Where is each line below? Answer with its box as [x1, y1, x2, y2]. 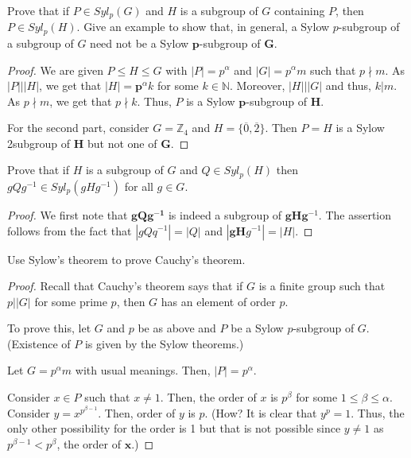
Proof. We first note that [7, 206, 128, 223]
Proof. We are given [7, 61, 103, 78]
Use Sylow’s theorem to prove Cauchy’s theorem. [7, 250, 246, 267]
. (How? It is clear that [204, 404, 317, 421]
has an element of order [161, 293, 276, 309]
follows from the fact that [7, 222, 132, 239]
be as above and [138, 320, 216, 336]
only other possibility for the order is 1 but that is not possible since [7, 420, 341, 437]
